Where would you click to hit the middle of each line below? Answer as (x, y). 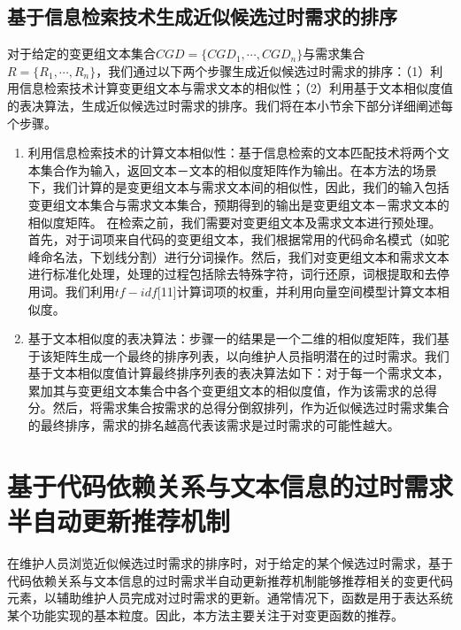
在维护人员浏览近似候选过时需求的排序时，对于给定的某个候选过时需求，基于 (230, 562)
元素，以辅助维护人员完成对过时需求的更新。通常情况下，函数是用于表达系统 (230, 598)
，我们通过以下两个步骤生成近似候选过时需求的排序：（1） (263, 70)
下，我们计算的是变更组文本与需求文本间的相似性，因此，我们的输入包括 (238, 187)
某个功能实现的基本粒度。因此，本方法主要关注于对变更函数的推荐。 (205, 615)
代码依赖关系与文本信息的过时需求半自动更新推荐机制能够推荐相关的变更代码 (230, 580)
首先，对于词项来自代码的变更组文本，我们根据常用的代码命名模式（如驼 (238, 239)
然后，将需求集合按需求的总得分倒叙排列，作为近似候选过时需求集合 (251, 407)
